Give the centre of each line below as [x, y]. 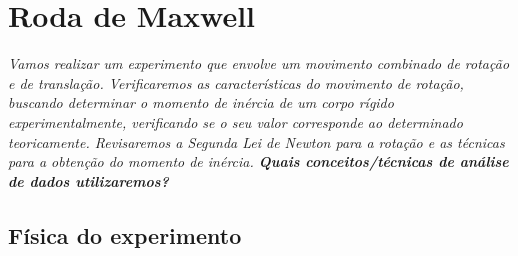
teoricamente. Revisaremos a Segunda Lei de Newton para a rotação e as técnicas [256, 141]
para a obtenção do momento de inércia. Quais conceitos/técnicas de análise [258, 161]
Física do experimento [125, 234]
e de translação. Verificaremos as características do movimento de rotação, [236, 82]
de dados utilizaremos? [88, 180]
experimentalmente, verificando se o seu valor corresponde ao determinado [235, 121]
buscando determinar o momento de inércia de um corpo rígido [201, 102]
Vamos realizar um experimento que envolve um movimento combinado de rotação [259, 63]
